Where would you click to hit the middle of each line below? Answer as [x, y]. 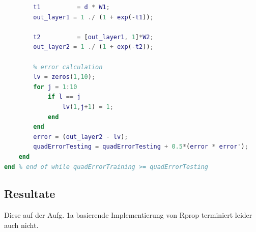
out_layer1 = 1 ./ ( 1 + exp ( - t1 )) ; [93, 17]
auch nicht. [21, 225]
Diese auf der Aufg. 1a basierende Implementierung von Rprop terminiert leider [128, 215]
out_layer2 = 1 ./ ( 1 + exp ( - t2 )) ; [93, 47]
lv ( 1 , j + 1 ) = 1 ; [88, 107]
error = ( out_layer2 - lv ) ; [81, 137]
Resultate [30, 194]
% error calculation [68, 67]
